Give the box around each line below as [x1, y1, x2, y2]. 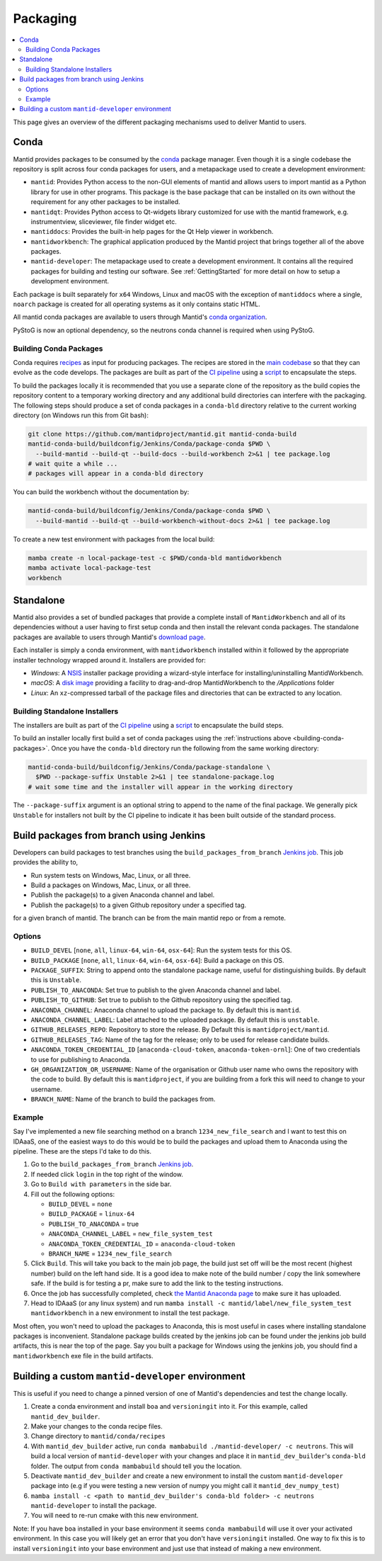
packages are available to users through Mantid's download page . [13, 633, 206, 641]
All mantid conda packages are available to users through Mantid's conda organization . [13, 312, 267, 322]
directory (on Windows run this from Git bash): [13, 411, 149, 419]
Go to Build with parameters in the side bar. [30, 1180, 172, 1188]
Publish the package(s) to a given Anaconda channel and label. [30, 891, 215, 899]
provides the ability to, [13, 858, 79, 867]
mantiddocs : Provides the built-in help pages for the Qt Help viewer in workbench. [30, 227, 274, 236]
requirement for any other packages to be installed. [30, 198, 180, 206]
